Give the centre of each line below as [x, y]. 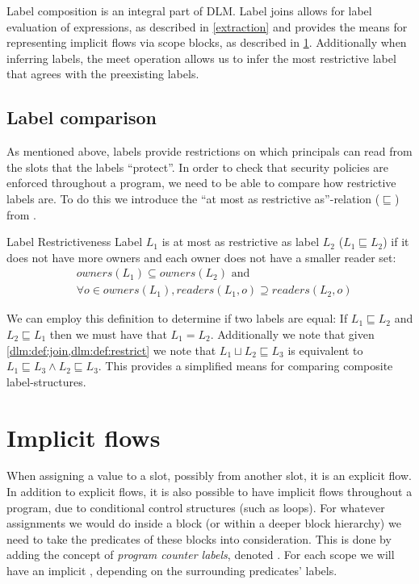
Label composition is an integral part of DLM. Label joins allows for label [189, 10]
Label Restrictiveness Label [75, 242]
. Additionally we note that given [292, 334]
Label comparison [82, 117]
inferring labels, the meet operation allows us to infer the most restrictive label [201, 58]
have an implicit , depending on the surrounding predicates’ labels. [172, 571]
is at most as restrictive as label [241, 242]
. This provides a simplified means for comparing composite [245, 366]
